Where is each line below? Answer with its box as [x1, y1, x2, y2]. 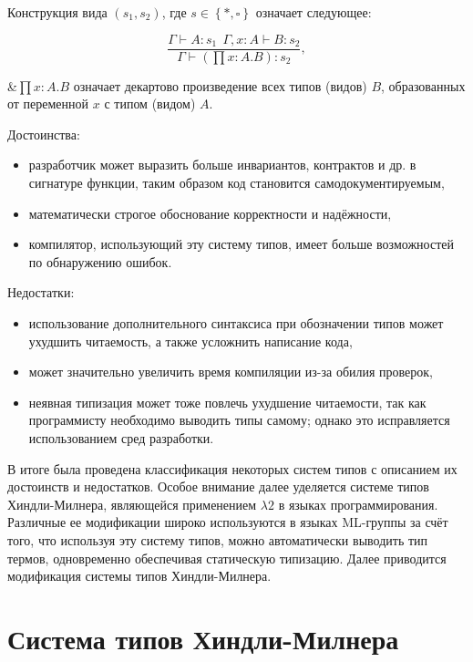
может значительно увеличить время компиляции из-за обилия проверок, [28, 362, 434, 381]
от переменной [7, 94, 89, 113]
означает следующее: [255, 3, 372, 21]
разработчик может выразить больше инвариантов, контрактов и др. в [28, 155, 416, 174]
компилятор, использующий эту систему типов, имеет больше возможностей [28, 234, 454, 253]
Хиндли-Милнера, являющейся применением [7, 494, 257, 513]
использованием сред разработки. [28, 428, 214, 447]
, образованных [381, 76, 466, 95]
